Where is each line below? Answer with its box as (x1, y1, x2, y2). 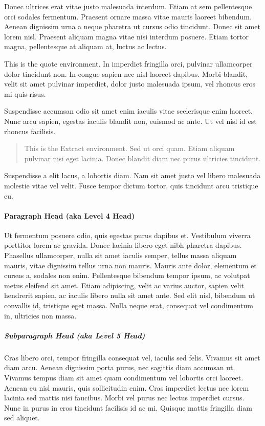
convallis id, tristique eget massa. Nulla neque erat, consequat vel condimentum (4, 300, 253, 311)
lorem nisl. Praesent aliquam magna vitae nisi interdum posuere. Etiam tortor (4, 31, 249, 41)
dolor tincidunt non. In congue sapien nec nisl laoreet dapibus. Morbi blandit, (4, 68, 248, 79)
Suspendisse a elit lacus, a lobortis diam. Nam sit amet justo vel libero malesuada (4, 170, 261, 181)
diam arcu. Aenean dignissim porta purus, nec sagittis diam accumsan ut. (4, 362, 235, 373)
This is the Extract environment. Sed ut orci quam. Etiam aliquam (24, 143, 235, 154)
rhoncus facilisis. (4, 125, 56, 136)
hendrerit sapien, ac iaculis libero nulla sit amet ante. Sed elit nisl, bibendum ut (4, 290, 255, 301)
